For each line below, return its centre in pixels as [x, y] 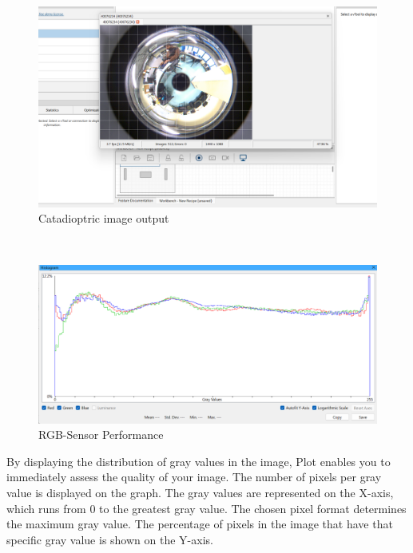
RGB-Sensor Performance [101, 434]
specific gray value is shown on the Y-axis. [110, 539]
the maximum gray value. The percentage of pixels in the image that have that [200, 524]
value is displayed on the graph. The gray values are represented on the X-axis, [200, 493]
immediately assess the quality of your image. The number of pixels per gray [194, 477]
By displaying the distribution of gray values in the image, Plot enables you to [199, 461]
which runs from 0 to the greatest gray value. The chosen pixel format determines [206, 508]
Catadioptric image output [104, 218]
